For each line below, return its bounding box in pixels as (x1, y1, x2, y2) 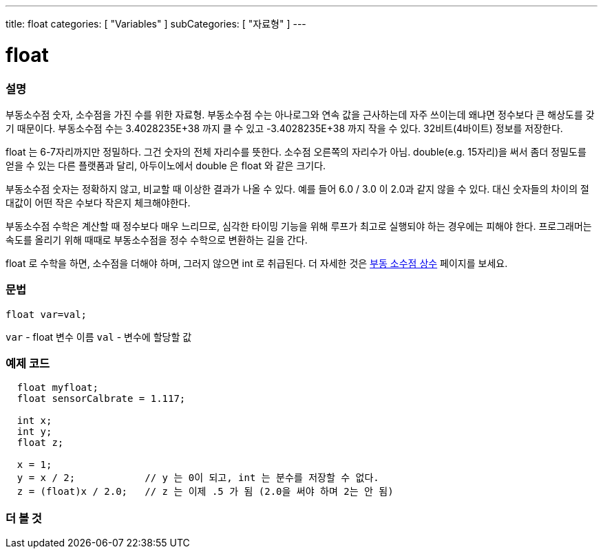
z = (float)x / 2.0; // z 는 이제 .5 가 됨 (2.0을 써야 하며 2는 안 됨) (17, 486, 394, 498)
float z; (17, 437, 64, 449)
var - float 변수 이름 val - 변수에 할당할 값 (6, 330, 192, 343)
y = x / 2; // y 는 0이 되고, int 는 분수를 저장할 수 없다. (17, 472, 379, 484)
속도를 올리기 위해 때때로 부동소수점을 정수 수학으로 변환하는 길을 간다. (6, 233, 308, 246)
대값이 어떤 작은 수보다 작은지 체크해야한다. (6, 196, 191, 209)
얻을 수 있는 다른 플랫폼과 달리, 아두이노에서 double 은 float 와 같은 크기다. (6, 159, 326, 171)
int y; (17, 426, 52, 438)
